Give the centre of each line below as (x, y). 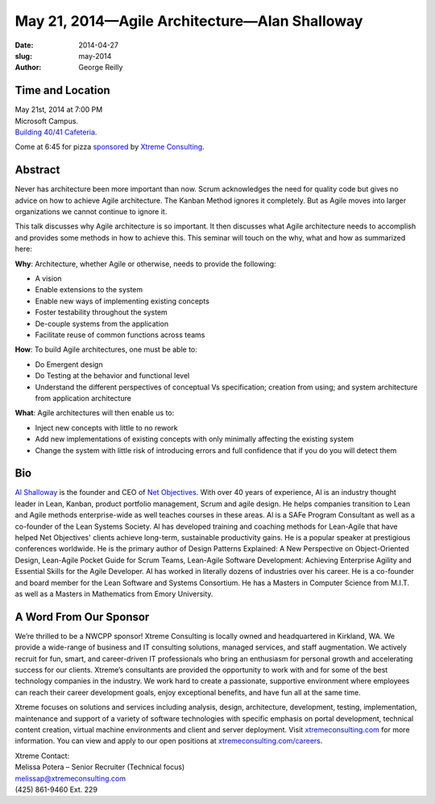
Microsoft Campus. (47, 121)
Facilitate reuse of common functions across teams (120, 335)
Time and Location (62, 91)
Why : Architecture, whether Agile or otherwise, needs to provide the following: (146, 264)
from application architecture (83, 398)
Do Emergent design (69, 364)
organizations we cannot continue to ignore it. (91, 212)
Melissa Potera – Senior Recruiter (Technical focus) (100, 767)
